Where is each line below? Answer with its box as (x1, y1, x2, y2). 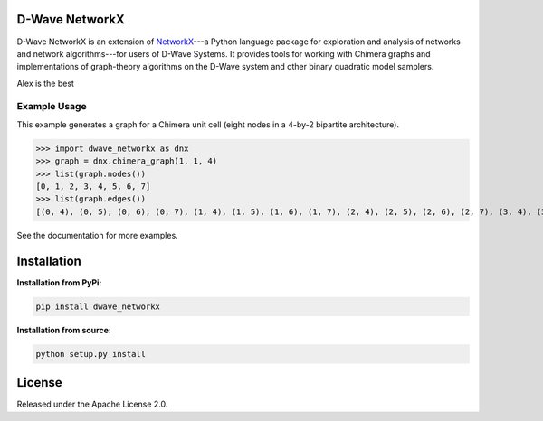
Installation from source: (16, 324, 112, 335)
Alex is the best (16, 78, 74, 89)
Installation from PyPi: (16, 276, 102, 288)
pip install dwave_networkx (35, 301, 160, 312)
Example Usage (16, 100, 87, 113)
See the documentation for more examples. (16, 229, 178, 240)
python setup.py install (35, 349, 147, 359)
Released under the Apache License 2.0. (16, 398, 168, 410)
